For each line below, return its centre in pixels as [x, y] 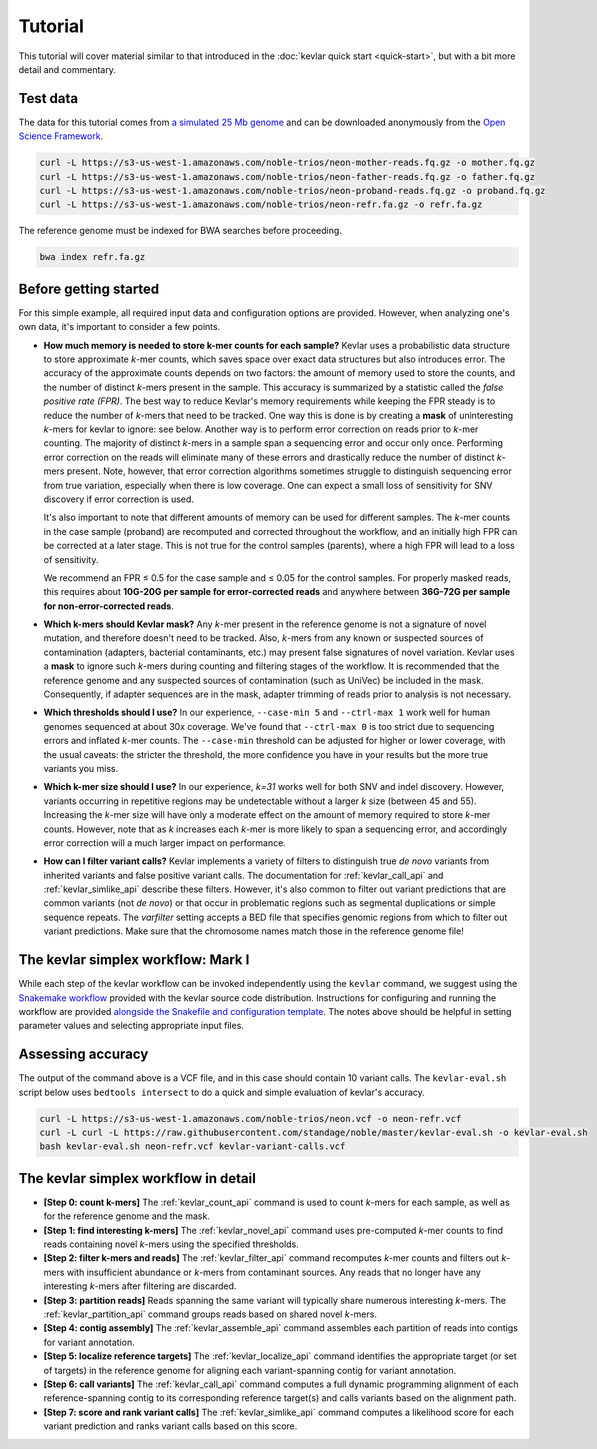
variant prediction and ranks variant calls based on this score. [170, 1426]
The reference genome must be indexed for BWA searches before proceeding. [180, 231]
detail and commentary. [67, 69]
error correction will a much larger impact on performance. [165, 842]
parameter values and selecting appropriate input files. [131, 1026]
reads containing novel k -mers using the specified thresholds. [171, 1244]
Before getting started [89, 288]
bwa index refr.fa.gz [92, 257]
